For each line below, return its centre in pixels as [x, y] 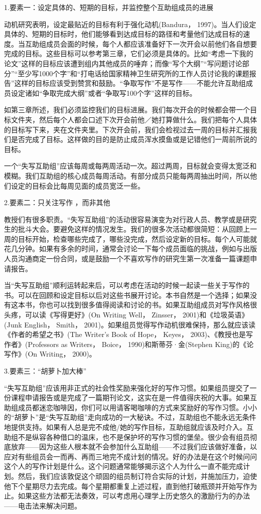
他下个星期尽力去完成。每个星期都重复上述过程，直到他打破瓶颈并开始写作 [127, 486]
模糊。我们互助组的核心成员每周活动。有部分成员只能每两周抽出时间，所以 [127, 175]
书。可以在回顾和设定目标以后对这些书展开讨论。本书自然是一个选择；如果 [127, 295]
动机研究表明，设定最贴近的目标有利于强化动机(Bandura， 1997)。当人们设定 [130, 24]
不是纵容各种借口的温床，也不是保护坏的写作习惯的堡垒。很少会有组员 [134, 437]
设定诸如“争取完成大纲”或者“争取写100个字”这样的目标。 [104, 93]
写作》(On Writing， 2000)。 [50, 354]
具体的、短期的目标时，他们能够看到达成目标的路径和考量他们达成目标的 [123, 34]
